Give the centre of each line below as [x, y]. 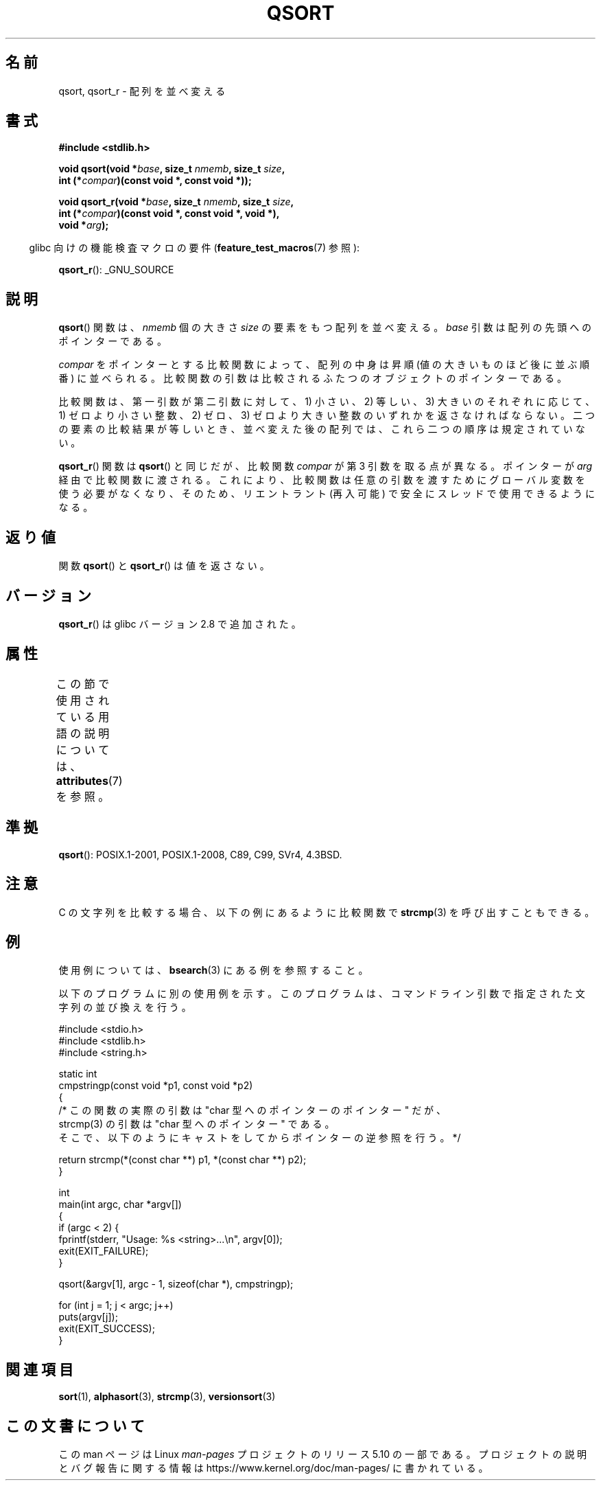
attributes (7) [89, 780]
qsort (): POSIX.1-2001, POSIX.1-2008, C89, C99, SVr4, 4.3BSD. [200, 854]
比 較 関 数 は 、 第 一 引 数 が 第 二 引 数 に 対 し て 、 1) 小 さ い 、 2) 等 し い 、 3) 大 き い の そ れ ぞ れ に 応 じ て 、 [327, 402]
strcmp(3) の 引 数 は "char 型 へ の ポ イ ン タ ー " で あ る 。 [197, 1124]
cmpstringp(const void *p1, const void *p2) [156, 1086]
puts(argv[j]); [88, 1317]
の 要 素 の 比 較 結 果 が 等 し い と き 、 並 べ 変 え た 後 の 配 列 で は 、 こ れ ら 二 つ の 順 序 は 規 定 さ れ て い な [322, 429]
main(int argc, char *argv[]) [120, 1204]
